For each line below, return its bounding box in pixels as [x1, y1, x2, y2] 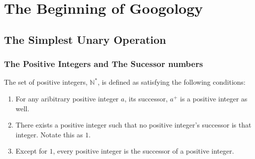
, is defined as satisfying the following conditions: [97, 77, 246, 87]
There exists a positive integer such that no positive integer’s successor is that [15, 120, 252, 130]
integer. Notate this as [15, 129, 83, 139]
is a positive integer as [180, 93, 248, 103]
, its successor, [124, 93, 168, 103]
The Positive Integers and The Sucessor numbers [4, 58, 203, 70]
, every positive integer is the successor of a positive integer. [53, 146, 234, 156]
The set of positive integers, [4, 77, 88, 87]
